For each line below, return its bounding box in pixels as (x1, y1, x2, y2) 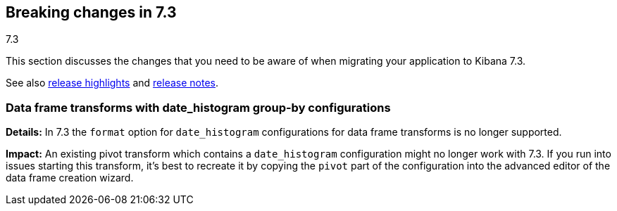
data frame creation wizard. (6, 172, 134, 184)
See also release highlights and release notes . (6, 77, 219, 89)
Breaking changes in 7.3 (6, 4, 177, 21)
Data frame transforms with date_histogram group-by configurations (6, 100, 391, 115)
